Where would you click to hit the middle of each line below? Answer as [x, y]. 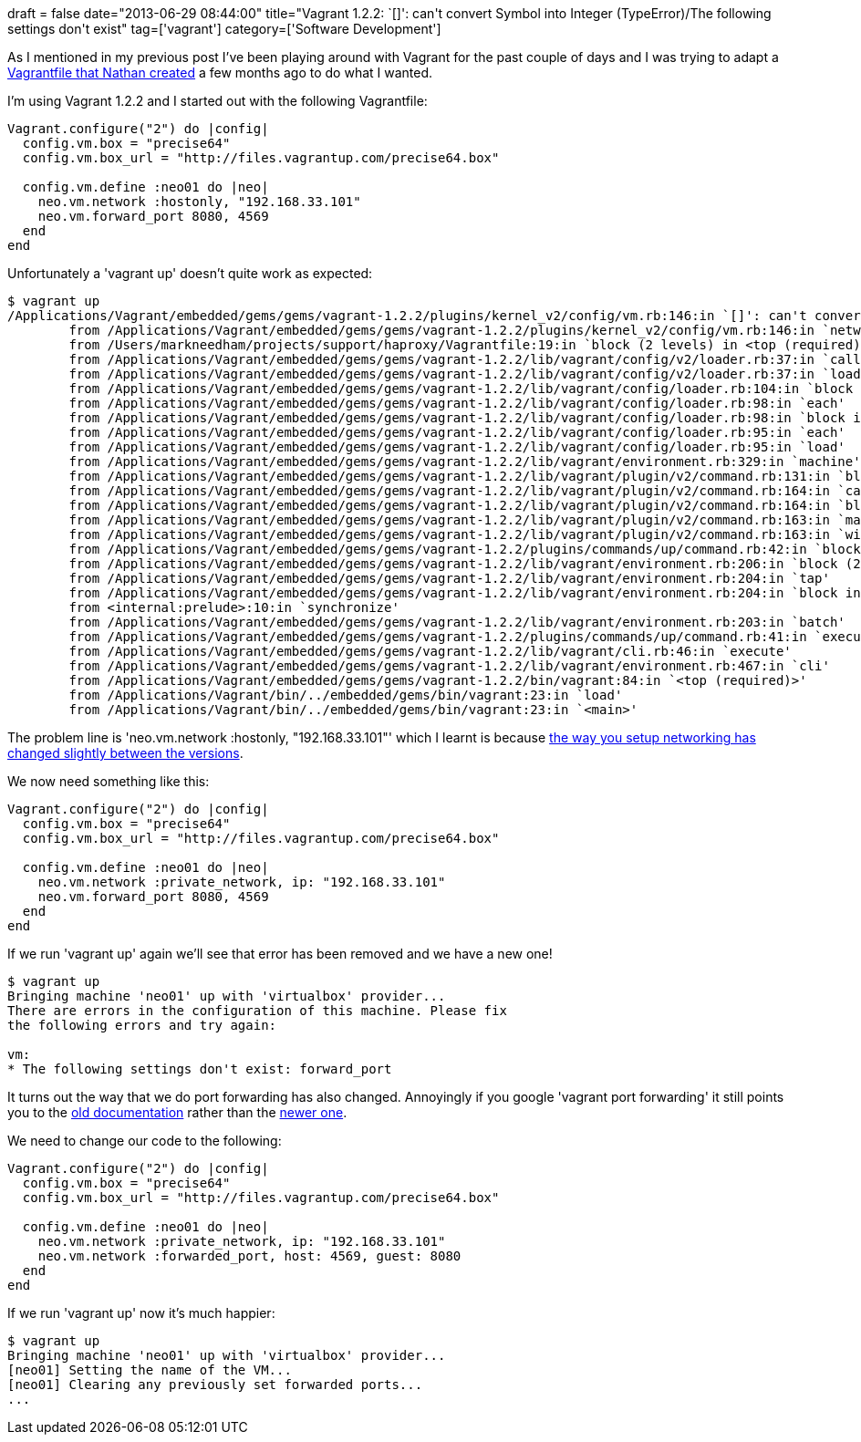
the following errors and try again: [142, 1025]
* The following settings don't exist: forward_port [200, 1069]
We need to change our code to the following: [145, 1141]
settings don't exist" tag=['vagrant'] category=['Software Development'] [224, 29]
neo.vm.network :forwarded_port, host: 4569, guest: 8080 [249, 1256]
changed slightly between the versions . [125, 753]
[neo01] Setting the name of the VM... [150, 1370]
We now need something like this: [109, 781]
